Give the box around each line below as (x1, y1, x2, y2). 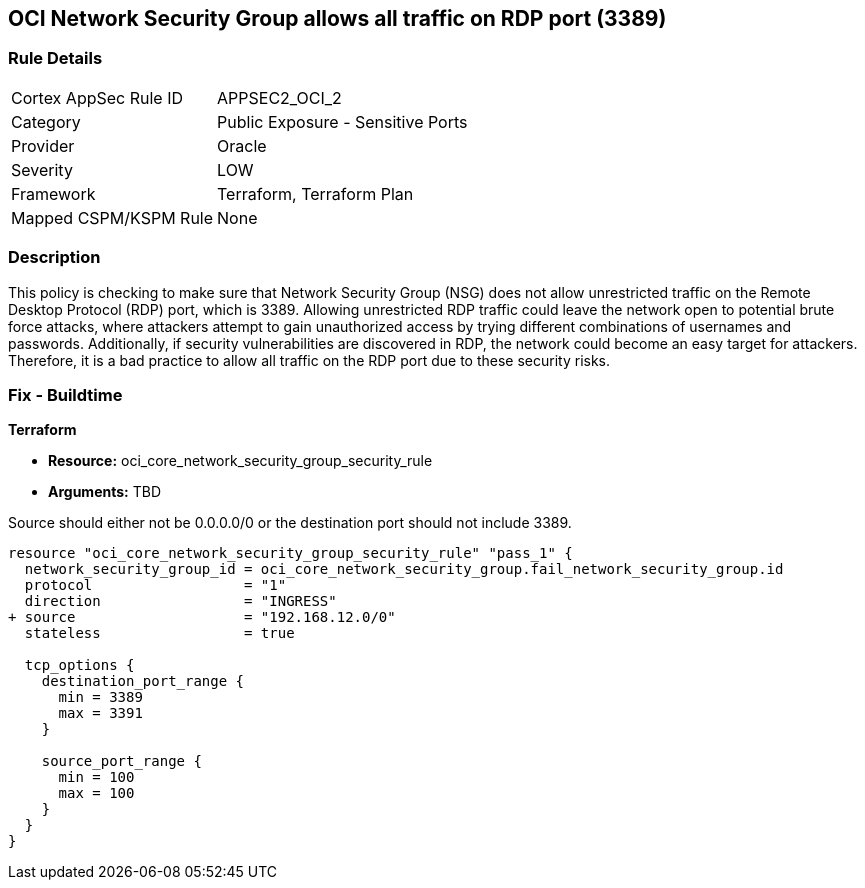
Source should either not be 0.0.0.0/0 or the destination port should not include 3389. (8, 514, 572, 532)
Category (11, 111, 81, 132)
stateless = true (24, 625, 295, 642)
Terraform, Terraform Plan (217, 183, 414, 204)
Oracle (217, 135, 267, 156)
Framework (11, 183, 96, 204)
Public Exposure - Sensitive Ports (217, 111, 468, 132)
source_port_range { (41, 753, 202, 770)
